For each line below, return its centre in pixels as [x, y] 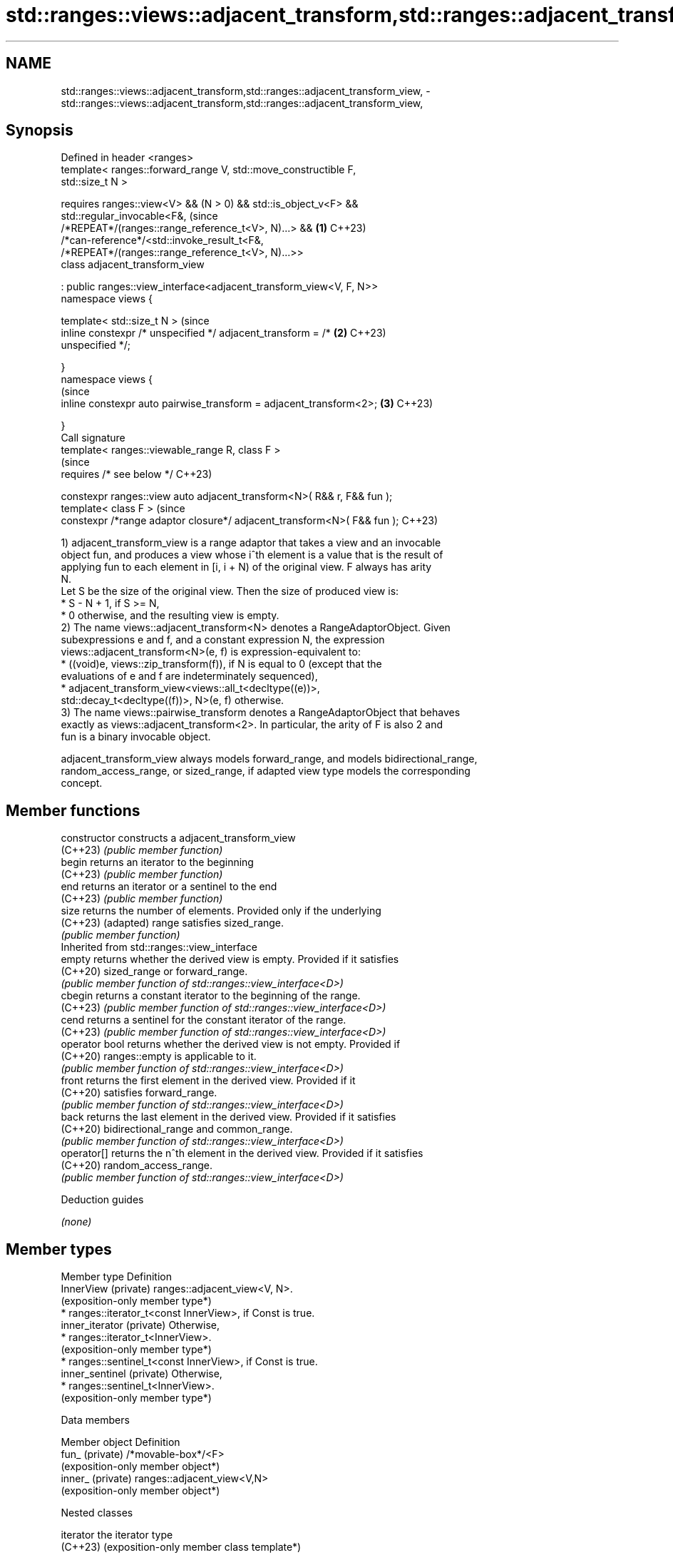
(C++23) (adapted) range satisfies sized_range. [173, 923]
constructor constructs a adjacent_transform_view [178, 838]
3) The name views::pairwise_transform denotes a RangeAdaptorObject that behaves [261, 713]
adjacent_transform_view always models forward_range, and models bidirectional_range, [269, 759]
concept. [82, 783]
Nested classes [97, 1513]
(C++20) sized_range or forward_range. [154, 972]
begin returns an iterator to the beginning [157, 862]
